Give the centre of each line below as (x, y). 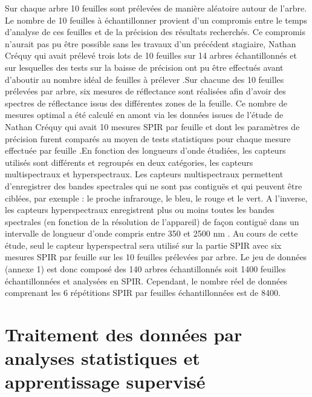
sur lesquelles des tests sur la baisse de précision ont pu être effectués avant (144, 67)
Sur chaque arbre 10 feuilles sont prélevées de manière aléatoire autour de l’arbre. (156, 8)
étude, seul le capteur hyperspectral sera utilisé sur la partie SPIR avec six (143, 245)
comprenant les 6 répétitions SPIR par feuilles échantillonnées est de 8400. (143, 293)
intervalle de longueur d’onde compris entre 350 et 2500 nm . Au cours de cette (151, 233)
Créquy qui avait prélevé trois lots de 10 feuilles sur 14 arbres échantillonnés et (151, 55)
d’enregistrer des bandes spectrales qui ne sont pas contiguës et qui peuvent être (154, 185)
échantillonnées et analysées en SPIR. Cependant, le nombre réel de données (146, 281)
